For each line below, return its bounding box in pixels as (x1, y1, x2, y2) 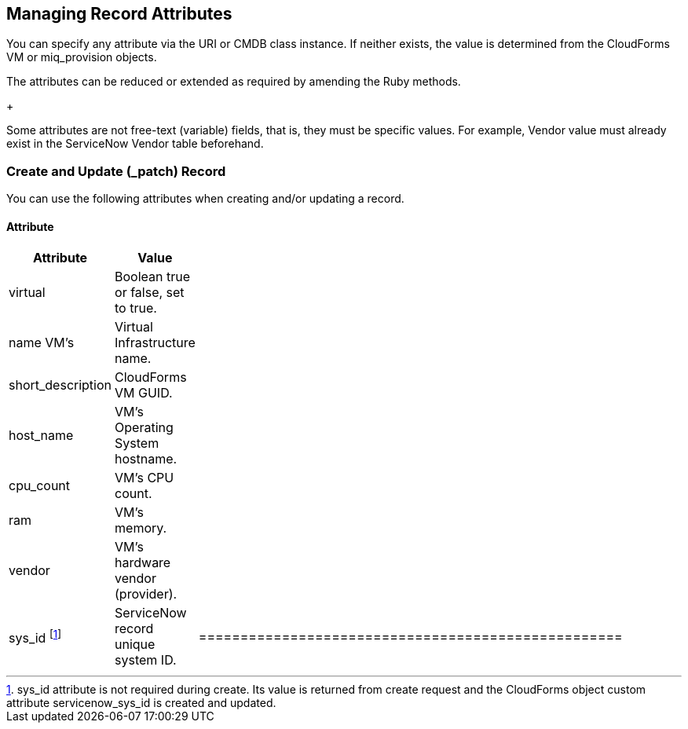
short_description (9, 377, 112, 394)
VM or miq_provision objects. (6, 50, 157, 64)
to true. (115, 300, 157, 317)
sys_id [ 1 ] (9, 627, 62, 647)
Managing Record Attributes (6, 4, 232, 24)
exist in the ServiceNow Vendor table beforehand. (6, 137, 264, 151)
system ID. (115, 652, 177, 669)
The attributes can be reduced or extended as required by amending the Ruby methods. (6, 75, 461, 89)
